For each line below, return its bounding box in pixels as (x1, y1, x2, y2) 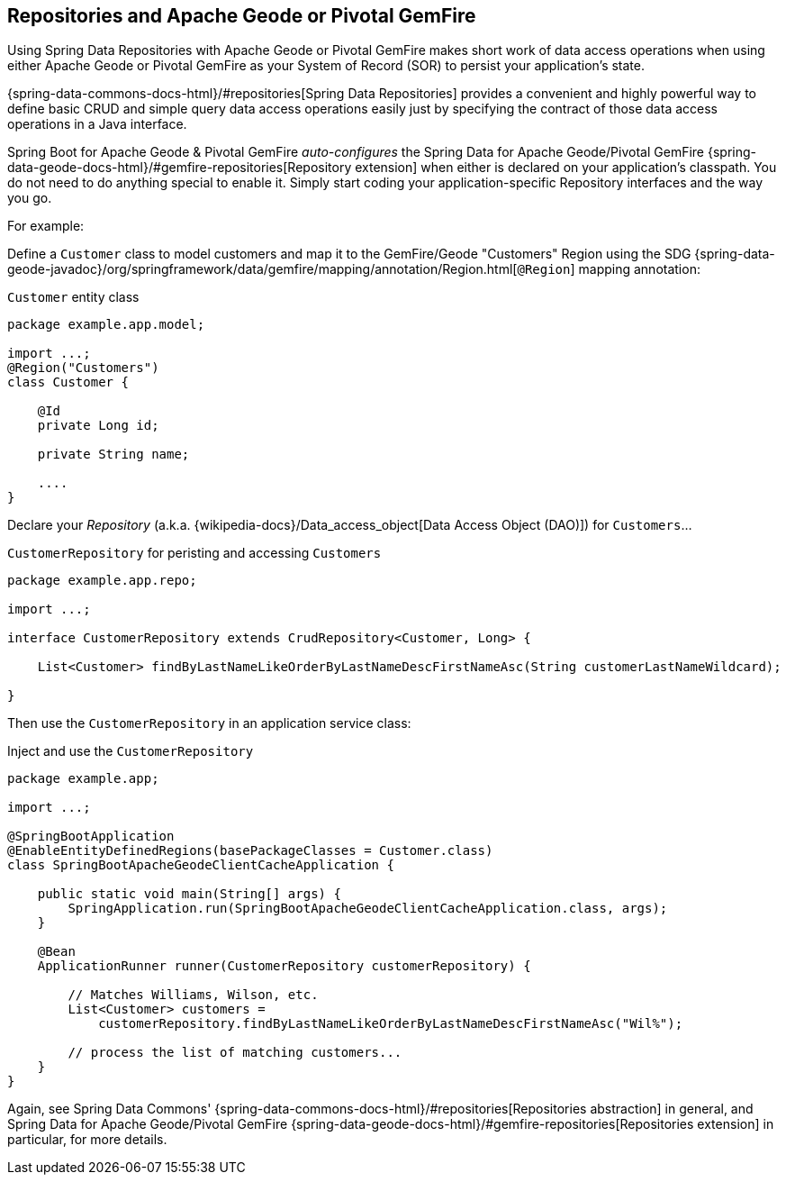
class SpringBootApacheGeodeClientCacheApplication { (7, 858, 394, 873)
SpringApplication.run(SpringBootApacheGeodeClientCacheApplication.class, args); (68, 901, 668, 916)
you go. (7, 190, 52, 206)
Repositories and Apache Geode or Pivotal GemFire (7, 5, 476, 27)
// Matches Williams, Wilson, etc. (68, 987, 319, 1003)
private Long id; (37, 418, 159, 433)
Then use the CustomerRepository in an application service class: (7, 715, 411, 732)
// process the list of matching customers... (68, 1045, 402, 1060)
